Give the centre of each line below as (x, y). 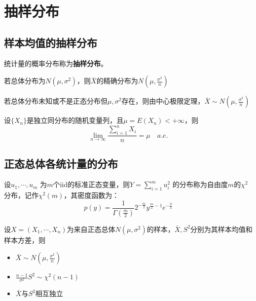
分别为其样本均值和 (221, 229)
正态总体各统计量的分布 (61, 164)
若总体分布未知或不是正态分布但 (56, 101)
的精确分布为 (117, 81)
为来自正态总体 (91, 229)
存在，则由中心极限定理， (163, 101)
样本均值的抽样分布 (51, 42)
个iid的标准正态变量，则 (91, 184)
